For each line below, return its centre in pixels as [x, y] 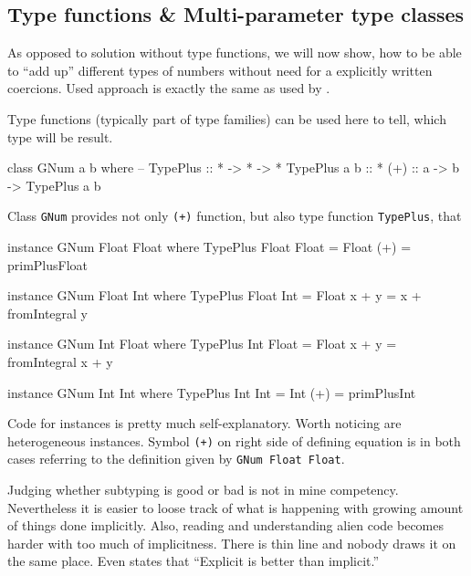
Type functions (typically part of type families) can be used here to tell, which [227, 118]
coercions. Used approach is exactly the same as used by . [169, 88]
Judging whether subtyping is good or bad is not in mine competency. [203, 490]
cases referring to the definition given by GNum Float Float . [176, 459]
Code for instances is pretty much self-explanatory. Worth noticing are [204, 423]
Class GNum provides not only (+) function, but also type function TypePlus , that [235, 216]
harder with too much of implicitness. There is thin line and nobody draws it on [232, 543]
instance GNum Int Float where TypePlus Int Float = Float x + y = [202, 344]
